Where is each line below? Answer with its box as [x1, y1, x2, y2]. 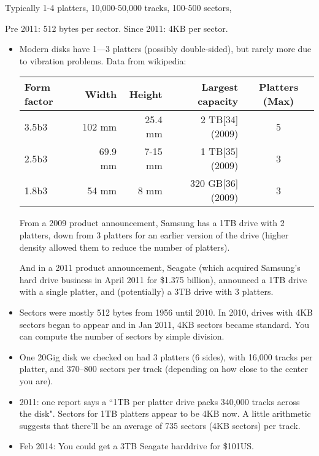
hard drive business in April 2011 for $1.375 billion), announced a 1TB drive [19, 273, 307, 286]
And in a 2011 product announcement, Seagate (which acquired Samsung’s [19, 261, 301, 274]
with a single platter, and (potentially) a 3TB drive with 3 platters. [19, 285, 274, 298]
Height [129, 86, 163, 101]
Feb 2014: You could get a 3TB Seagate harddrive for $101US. [19, 439, 254, 452]
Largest [201, 80, 239, 94]
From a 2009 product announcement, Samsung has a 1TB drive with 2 [19, 216, 285, 229]
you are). [19, 374, 53, 387]
